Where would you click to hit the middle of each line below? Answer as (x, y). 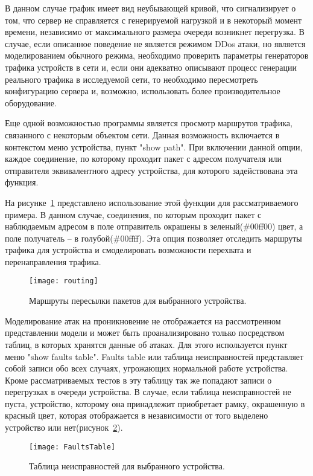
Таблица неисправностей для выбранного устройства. (127, 466)
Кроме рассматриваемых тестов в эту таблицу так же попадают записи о (138, 380)
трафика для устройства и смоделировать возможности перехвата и (128, 250)
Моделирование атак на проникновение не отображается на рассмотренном (143, 320)
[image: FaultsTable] (72, 447)
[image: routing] (64, 281)
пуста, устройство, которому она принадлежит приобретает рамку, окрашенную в (155, 403)
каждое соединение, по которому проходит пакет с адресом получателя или (143, 159)
